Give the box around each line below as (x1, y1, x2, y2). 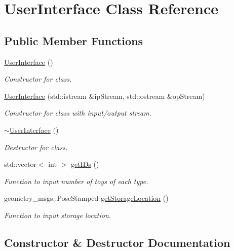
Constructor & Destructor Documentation (4, 234, 230, 250)
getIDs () (70, 159, 99, 169)
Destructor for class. (4, 141, 68, 152)
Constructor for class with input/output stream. (4, 107, 151, 118)
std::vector (4, 159, 36, 169)
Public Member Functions (4, 32, 143, 48)
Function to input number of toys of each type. (4, 175, 148, 186)
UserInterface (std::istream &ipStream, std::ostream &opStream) (4, 90, 205, 101)
